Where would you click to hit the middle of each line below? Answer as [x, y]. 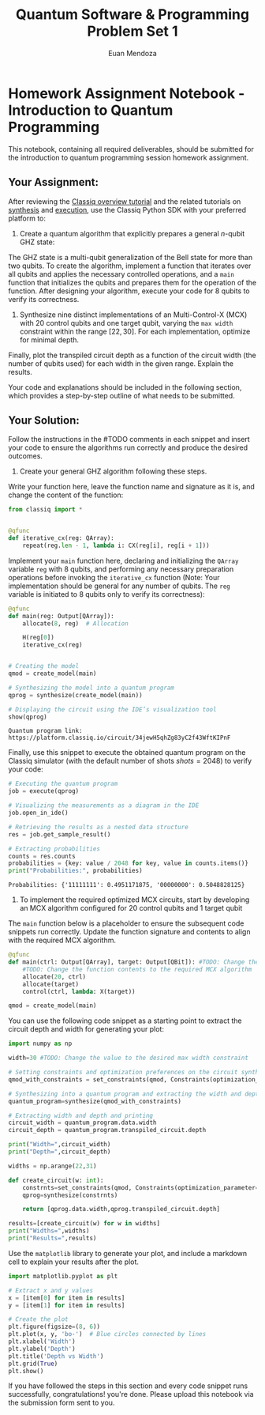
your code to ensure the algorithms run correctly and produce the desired [128, 447]
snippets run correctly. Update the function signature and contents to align [129, 932]
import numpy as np [40, 1044]
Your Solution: [44, 420]
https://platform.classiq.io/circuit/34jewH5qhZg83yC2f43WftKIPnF [119, 738]
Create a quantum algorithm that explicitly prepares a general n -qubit [132, 233]
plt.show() [26, 1371]
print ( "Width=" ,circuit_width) [60, 1145]
